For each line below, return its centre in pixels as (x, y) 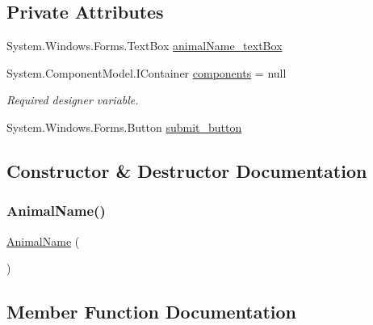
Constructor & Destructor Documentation (187, 170)
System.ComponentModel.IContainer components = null (147, 72)
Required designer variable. (73, 100)
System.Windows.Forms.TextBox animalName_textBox (145, 46)
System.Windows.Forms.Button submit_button (124, 127)
